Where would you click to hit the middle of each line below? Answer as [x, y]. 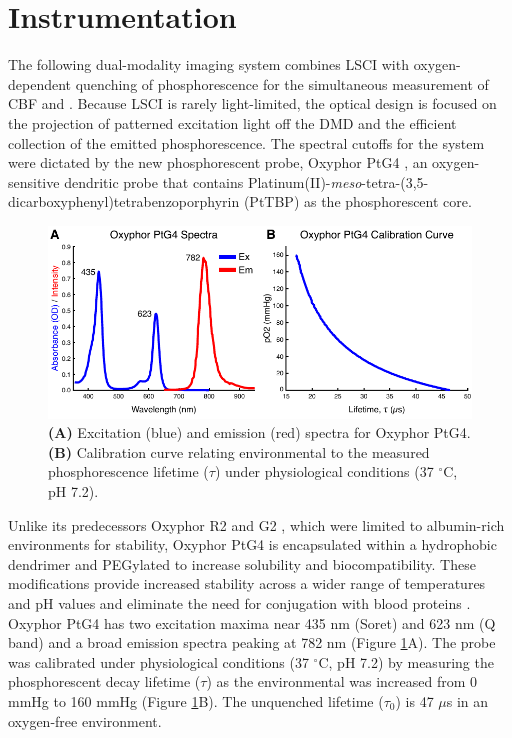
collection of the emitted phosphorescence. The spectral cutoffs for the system [246, 142]
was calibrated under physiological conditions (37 [158, 661]
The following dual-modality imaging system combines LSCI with [208, 64]
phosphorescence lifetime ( [128, 471]
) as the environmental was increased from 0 [342, 681]
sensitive [34, 181]
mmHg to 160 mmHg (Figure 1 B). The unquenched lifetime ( [196, 700]
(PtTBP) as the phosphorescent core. [357, 201]
